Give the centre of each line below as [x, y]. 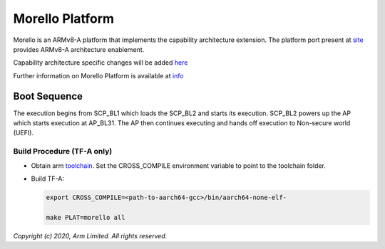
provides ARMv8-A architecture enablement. [79, 49]
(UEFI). [24, 133]
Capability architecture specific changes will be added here [101, 63]
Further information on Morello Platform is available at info [98, 75]
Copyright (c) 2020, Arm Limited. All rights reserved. [90, 235]
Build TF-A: [47, 179]
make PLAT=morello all [86, 217]
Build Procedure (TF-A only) [63, 152]
